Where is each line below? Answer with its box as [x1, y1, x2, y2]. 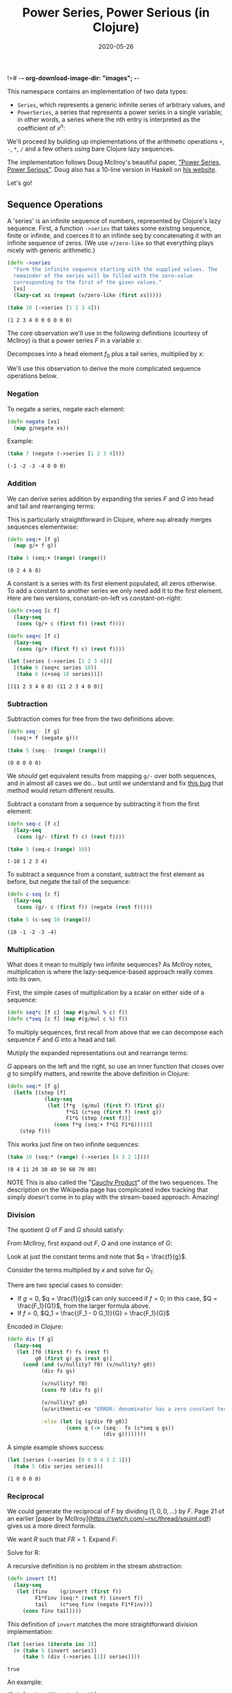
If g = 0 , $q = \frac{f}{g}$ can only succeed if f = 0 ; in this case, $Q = [17, 1294, 217, 1302]
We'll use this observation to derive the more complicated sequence [7, 365, 202, 373]
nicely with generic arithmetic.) [7, 246, 95, 255]
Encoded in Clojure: [7, 1322, 64, 1331]
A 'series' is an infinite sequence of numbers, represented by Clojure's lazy [7, 217, 221, 225]
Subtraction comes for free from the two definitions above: [7, 715, 175, 723]
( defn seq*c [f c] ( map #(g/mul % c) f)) [7, 1009, 128, 1016]
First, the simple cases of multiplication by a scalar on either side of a [7, 989, 205, 997]
